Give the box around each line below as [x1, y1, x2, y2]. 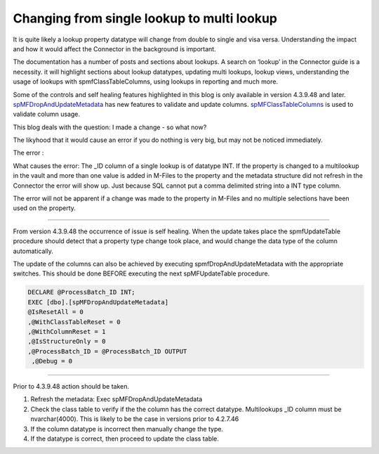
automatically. [13, 247, 54, 255]
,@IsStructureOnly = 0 [27, 337, 106, 346]
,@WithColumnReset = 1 [27, 327, 106, 335]
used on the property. [13, 204, 77, 212]
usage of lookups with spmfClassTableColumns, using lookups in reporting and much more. [13, 77, 279, 86]
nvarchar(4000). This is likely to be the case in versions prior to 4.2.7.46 [30, 415, 239, 423]
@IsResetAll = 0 [27, 308, 84, 316]
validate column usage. [13, 110, 81, 119]
